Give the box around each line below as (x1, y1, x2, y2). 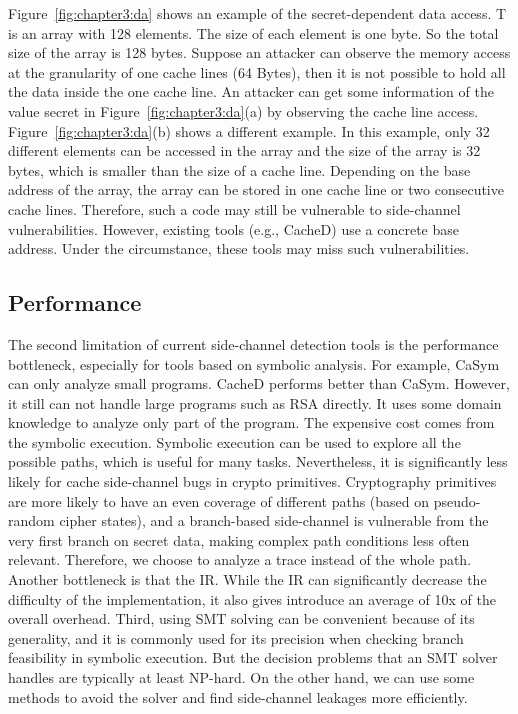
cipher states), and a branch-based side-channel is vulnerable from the (59, 510, 489, 531)
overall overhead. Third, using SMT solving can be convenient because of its (8, 608, 475, 629)
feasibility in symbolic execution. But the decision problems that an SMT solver (8, 647, 498, 668)
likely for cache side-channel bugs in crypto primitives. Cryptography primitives (8, 471, 497, 492)
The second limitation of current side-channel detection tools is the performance (8, 333, 499, 354)
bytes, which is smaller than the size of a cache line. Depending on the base (8, 159, 471, 180)
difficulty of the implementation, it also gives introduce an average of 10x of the (8, 588, 496, 609)
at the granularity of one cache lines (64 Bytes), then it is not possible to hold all (8, 61, 506, 82)
